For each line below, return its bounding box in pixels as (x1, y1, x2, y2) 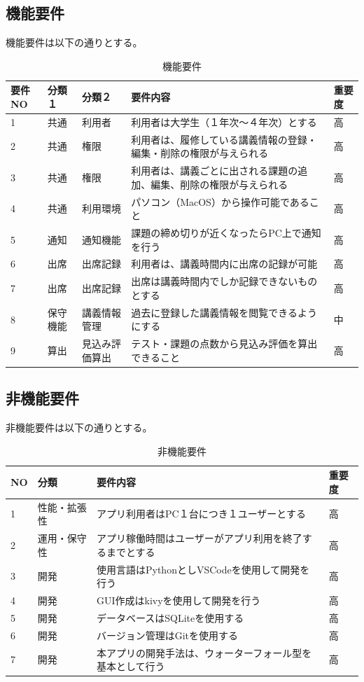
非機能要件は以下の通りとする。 (6, 420, 153, 435)
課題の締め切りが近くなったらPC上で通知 (131, 225, 321, 239)
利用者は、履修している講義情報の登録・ (131, 132, 317, 146)
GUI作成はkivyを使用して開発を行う (96, 592, 261, 607)
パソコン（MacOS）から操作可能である (131, 194, 309, 209)
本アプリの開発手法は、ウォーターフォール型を (96, 645, 312, 660)
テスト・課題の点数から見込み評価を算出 (131, 336, 318, 351)
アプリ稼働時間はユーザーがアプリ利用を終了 (96, 531, 302, 545)
